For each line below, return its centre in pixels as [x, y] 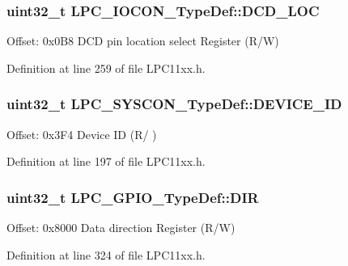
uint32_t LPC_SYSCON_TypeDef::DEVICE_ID [174, 104]
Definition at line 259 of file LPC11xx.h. [106, 68]
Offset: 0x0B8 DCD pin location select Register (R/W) [143, 41]
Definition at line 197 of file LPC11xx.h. [106, 161]
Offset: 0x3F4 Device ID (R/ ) [82, 134]
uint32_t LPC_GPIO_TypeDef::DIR [133, 197]
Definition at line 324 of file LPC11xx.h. [106, 254]
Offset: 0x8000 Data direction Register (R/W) [121, 228]
